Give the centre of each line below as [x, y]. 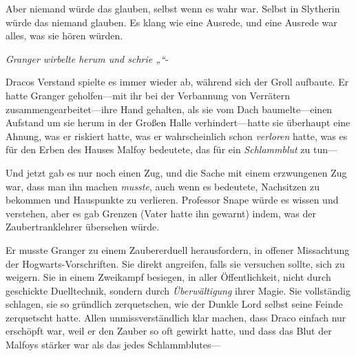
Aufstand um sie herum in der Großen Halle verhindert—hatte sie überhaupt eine [178, 122]
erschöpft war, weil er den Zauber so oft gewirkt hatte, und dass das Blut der [169, 331]
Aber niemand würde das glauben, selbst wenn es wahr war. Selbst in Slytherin [173, 8]
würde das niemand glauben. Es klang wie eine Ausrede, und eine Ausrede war [171, 22]
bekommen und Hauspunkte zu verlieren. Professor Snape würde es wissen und [172, 200]
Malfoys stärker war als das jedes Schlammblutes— [113, 345]
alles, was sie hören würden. [64, 36]
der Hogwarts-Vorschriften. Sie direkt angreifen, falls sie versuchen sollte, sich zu [175, 263]
